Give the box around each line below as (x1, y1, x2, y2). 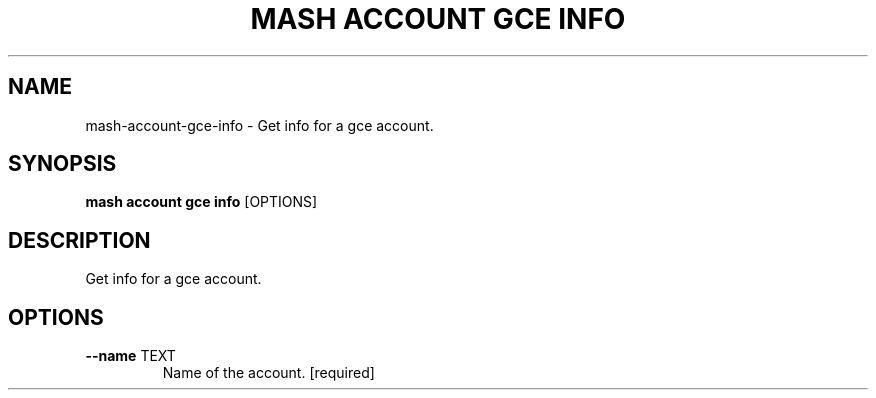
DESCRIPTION (8, 227, 151, 253)
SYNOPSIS (8, 151, 117, 177)
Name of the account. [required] (162, 364, 375, 382)
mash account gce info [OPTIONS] (85, 193, 318, 211)
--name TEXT (85, 347, 176, 365)
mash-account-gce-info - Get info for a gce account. (85, 116, 434, 134)
